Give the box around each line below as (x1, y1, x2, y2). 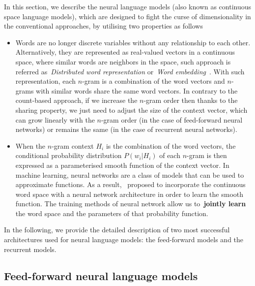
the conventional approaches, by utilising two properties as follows (4, 21, 203, 31)
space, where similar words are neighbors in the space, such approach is (15, 56, 231, 66)
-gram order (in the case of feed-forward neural (101, 114, 243, 125)
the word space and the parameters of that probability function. (15, 208, 208, 218)
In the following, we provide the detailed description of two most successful (4, 224, 230, 235)
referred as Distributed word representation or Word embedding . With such (15, 66, 245, 76)
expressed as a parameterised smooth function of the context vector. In (15, 159, 229, 170)
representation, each (15, 76, 76, 86)
